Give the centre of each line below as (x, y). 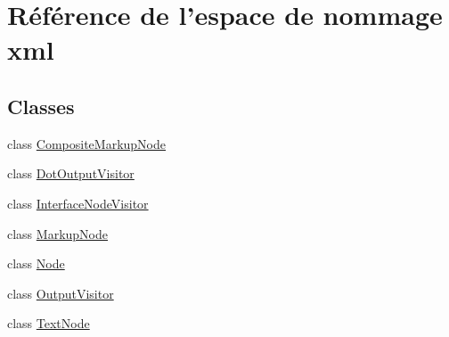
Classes (41, 106)
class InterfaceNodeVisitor (78, 203)
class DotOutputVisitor (71, 173)
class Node (36, 263)
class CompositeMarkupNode (87, 143)
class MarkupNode (57, 233)
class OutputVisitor (61, 293)
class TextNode (49, 323)
